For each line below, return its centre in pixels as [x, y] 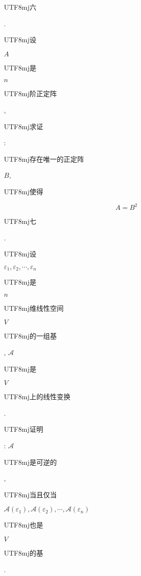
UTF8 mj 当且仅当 [30, 494]
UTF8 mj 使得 [24, 191]
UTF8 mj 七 [20, 221]
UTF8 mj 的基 [24, 552]
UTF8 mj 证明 [24, 429]
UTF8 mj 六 [20, 7]
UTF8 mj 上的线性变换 [37, 397]
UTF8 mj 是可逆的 [30, 462]
